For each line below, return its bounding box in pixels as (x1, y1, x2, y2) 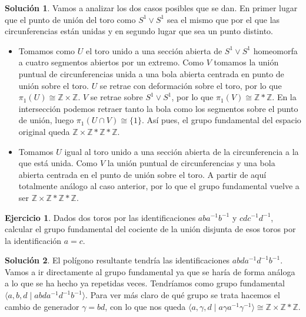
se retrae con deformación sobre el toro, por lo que (99, 79, 282, 91)
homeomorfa (253, 44, 298, 57)
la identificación (5, 234, 62, 246)
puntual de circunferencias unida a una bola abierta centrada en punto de (18, 67, 284, 80)
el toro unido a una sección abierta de (86, 44, 222, 57)
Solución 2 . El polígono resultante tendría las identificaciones (5, 254, 230, 266)
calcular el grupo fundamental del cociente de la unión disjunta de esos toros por (5, 223, 296, 235)
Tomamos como (18, 44, 75, 57)
